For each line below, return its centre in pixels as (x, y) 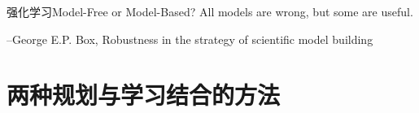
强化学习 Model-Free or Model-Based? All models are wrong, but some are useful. (210, 11)
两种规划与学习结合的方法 (144, 95)
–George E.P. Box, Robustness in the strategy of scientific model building (190, 39)
